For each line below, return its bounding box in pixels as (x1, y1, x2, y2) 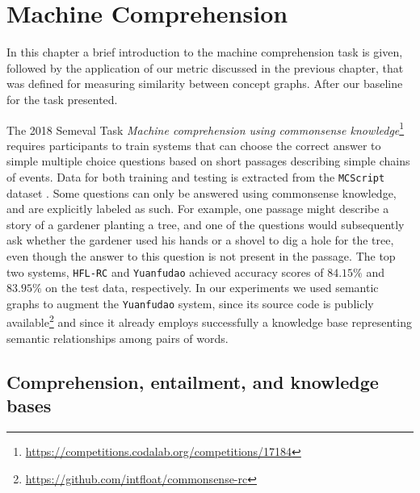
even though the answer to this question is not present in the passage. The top (6, 247, 396, 264)
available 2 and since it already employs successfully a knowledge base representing (6, 311, 412, 331)
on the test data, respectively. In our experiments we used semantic (45, 279, 379, 296)
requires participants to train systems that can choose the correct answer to (6, 136, 381, 153)
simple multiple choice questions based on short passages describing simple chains (6, 152, 410, 169)
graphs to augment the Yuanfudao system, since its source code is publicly (6, 295, 374, 311)
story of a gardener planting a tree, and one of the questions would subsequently (6, 215, 405, 232)
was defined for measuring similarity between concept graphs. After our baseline (6, 75, 403, 92)
